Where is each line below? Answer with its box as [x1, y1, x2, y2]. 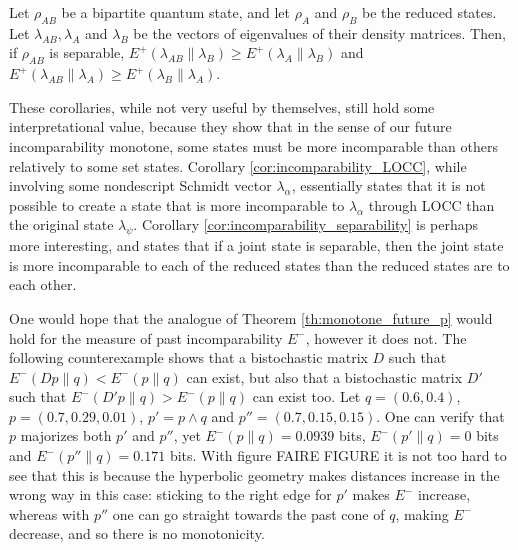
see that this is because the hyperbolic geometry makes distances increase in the [9, 464, 500, 485]
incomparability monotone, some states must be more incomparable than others [9, 135, 498, 156]
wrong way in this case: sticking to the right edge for [9, 484, 332, 505]
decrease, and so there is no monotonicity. [9, 523, 265, 544]
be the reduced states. [362, 2, 497, 22]
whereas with [9, 503, 90, 524]
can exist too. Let [252, 386, 361, 407]
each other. [9, 274, 77, 295]
